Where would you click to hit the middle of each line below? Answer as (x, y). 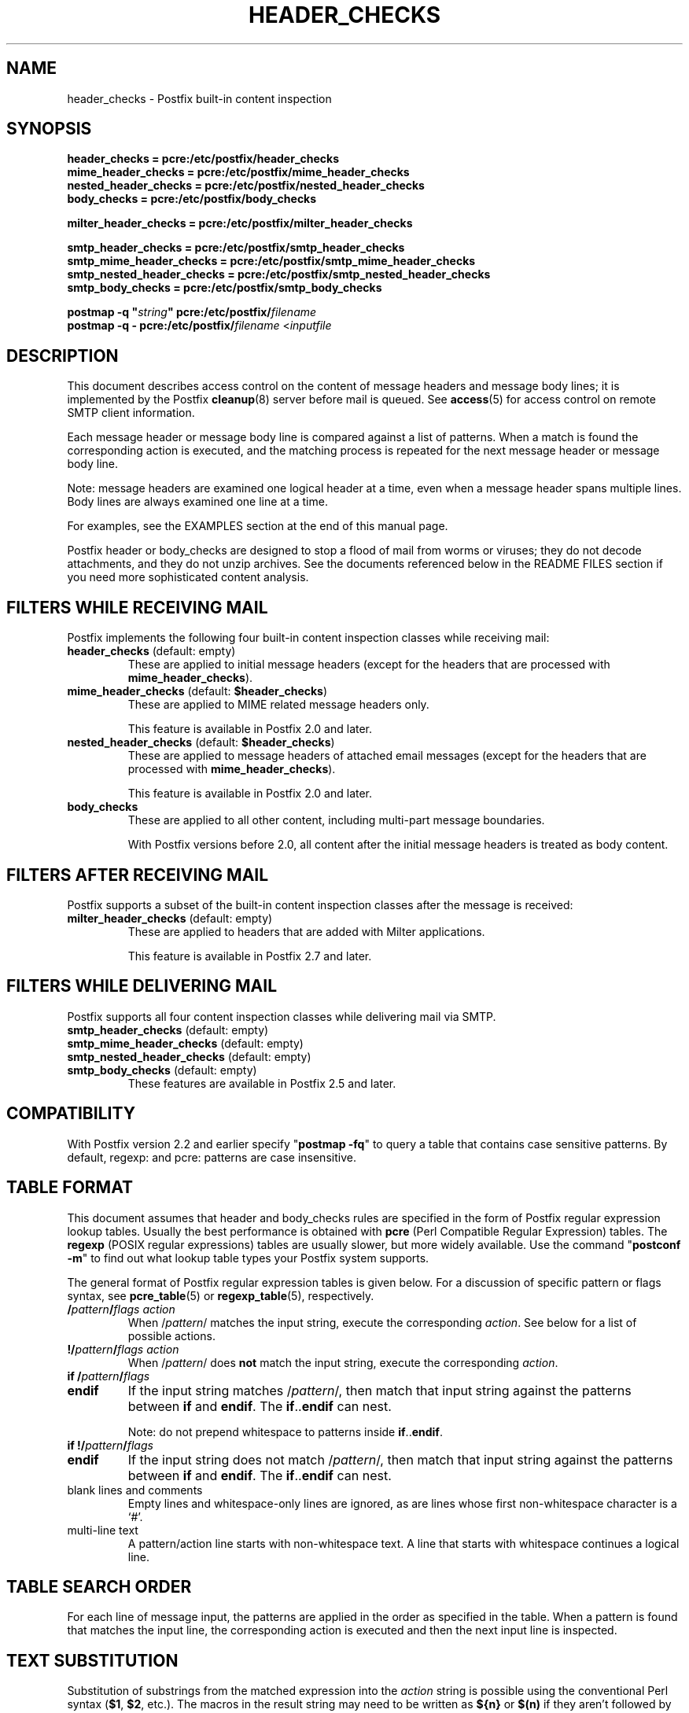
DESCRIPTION (63, 355)
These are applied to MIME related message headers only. (278, 705)
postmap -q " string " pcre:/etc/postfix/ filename (192, 312)
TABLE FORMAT (70, 1188)
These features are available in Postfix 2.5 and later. (262, 1083)
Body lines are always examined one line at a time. (197, 502)
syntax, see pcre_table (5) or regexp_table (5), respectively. (221, 1295)
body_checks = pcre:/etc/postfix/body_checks (192, 199)
